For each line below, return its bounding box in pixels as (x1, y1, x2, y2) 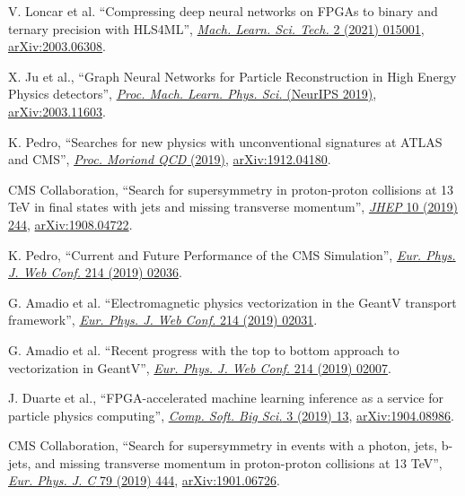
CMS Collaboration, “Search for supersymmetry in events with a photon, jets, (8, 436, 438, 455)
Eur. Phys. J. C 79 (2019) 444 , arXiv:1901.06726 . (8, 471, 280, 490)
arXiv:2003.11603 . (8, 101, 106, 120)
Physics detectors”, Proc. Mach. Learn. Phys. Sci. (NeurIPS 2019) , (8, 84, 377, 103)
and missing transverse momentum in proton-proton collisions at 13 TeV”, (35, 453, 443, 472)
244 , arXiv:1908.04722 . (8, 214, 133, 233)
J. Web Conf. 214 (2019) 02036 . (8, 263, 182, 282)
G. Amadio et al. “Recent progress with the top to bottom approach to (8, 340, 399, 359)
